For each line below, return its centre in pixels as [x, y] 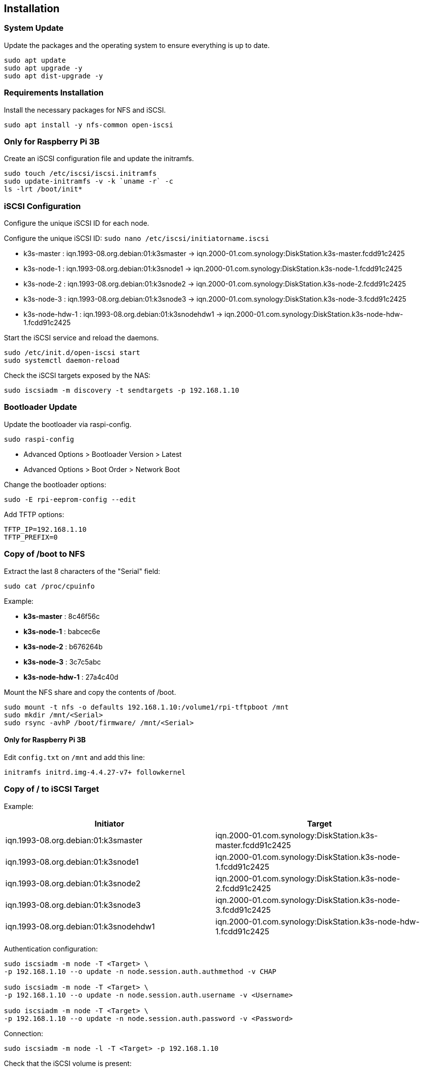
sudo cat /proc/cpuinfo [49, 586]
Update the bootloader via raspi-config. [68, 424]
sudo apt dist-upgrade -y [54, 76]
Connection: [23, 1033]
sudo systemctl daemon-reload [62, 361]
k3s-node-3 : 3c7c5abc [62, 662]
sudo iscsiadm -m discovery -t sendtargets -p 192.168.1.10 [122, 391]
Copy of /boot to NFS [45, 554]
